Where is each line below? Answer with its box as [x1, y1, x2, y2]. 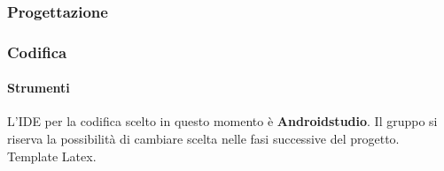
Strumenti [7, 78, 70, 97]
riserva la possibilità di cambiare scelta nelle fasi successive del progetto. [7, 130, 400, 148]
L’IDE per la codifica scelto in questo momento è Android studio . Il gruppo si [7, 112, 438, 130]
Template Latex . [7, 146, 97, 165]
